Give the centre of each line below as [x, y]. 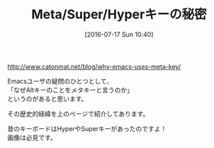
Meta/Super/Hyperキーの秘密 [119, 14]
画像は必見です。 [32, 137]
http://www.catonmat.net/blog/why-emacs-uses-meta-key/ [94, 66]
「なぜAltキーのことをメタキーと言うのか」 [70, 90]
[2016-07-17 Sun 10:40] [119, 34]
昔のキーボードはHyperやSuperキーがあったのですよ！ [87, 128]
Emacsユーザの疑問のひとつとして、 [60, 81]
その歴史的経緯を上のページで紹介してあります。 [78, 113]
